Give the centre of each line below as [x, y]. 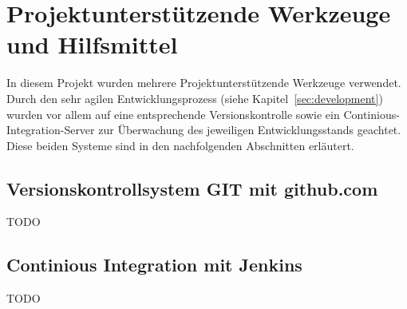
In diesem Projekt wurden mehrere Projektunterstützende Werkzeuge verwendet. [204, 83]
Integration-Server [51, 130]
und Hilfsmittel [92, 44]
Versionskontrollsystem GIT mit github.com [192, 188]
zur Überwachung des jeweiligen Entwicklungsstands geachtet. [250, 130]
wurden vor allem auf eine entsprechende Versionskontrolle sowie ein [173, 114]
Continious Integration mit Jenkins [154, 265]
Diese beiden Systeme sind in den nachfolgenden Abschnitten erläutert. [180, 145]
